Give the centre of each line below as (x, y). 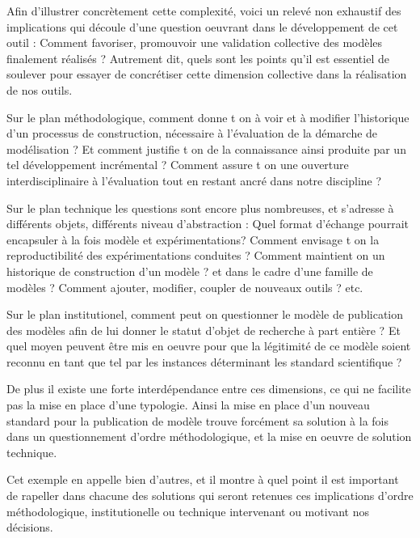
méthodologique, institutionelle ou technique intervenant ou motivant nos (188, 511)
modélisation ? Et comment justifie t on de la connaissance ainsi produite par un (206, 148)
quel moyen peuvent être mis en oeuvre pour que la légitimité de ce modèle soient (209, 346)
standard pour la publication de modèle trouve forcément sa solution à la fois (197, 420)
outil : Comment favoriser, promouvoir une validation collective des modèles (195, 42)
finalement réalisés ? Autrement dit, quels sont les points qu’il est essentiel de (198, 58)
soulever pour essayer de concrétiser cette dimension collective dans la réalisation (207, 74)
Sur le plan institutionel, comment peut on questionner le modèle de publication (205, 314)
